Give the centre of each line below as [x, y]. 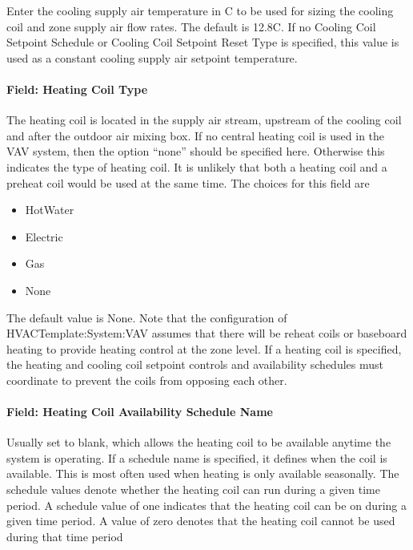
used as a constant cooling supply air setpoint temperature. [152, 57]
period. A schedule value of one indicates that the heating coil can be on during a [206, 505]
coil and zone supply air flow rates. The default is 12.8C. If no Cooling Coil [191, 26]
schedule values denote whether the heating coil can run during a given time [193, 489]
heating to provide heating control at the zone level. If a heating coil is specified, [204, 348]
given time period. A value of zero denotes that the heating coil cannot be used [201, 521]
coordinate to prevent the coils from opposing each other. [147, 380]
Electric [44, 236]
